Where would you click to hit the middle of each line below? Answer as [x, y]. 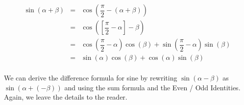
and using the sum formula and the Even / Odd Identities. [152, 87]
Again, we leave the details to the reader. [66, 97]
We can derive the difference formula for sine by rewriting [91, 78]
